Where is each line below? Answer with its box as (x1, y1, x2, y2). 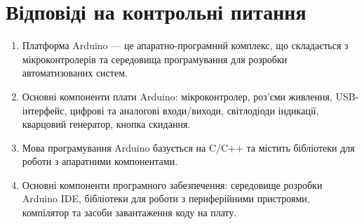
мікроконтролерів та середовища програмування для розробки (22, 51, 288, 66)
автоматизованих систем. (22, 65, 128, 80)
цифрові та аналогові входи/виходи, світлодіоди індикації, (70, 103, 319, 117)
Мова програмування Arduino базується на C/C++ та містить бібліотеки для (22, 140, 355, 154)
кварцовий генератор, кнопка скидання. (22, 117, 191, 131)
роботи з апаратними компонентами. (22, 154, 178, 169)
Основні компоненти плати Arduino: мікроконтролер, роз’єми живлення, (22, 88, 332, 103)
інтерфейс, (22, 103, 67, 117)
